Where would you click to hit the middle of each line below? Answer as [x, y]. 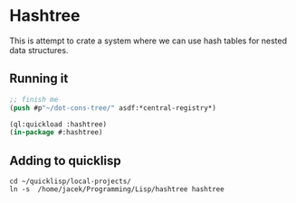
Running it [39, 79]
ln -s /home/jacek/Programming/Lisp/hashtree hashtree [117, 189]
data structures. [39, 50]
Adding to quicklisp [65, 160]
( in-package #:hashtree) [56, 133]
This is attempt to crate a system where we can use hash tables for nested [148, 41]
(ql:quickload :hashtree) [58, 124]
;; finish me [34, 99]
